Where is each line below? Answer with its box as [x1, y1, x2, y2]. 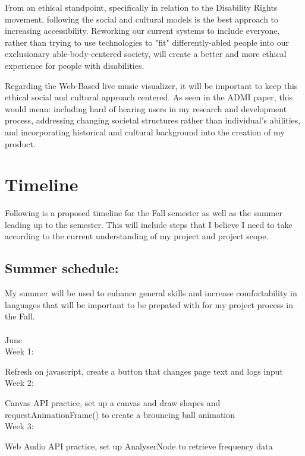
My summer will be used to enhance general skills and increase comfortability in [5, 287, 297, 299]
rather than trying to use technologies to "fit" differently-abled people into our [5, 36, 289, 48]
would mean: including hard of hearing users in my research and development [5, 102, 287, 115]
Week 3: [5, 420, 34, 432]
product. [5, 137, 36, 150]
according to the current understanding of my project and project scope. [5, 230, 269, 242]
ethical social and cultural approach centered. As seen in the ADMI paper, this [5, 91, 293, 103]
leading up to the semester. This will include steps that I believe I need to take [5, 218, 293, 230]
